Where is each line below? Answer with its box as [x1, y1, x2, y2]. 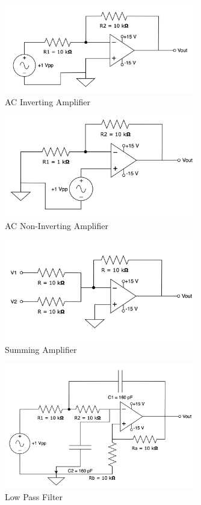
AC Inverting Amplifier [5, 95, 91, 108]
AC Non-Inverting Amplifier [5, 219, 108, 231]
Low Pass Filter [5, 490, 63, 503]
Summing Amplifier [5, 343, 77, 355]
